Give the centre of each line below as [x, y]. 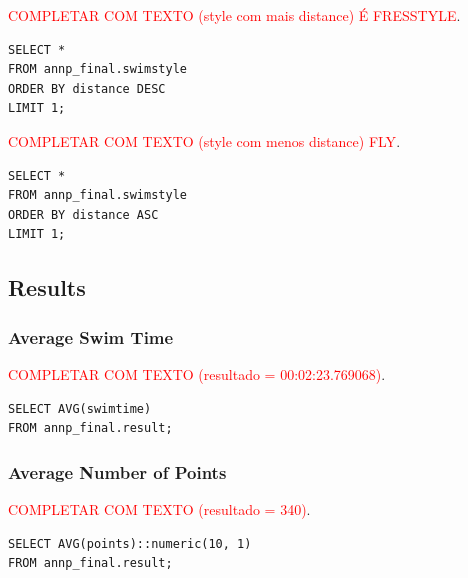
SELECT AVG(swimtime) [80, 408]
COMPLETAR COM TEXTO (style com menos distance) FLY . [204, 140]
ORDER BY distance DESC [87, 88]
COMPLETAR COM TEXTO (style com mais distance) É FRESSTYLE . [234, 15]
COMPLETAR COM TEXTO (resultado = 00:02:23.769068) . [197, 373]
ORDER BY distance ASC [83, 214]
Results [47, 287]
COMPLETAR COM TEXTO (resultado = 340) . [159, 508]
